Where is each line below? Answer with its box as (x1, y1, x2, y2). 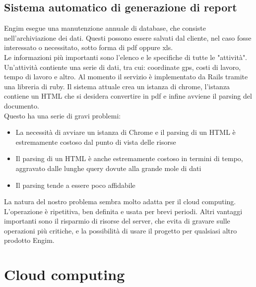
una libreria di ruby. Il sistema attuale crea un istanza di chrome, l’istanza (4, 81, 230, 91)
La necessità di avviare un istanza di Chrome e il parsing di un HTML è (15, 127, 236, 137)
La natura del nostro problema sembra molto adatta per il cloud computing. (4, 196, 236, 207)
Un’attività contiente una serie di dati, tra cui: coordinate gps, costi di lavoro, (4, 61, 241, 72)
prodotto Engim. (4, 235, 55, 245)
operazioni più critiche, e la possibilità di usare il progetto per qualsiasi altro (4, 225, 237, 235)
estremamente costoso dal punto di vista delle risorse (15, 136, 176, 147)
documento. (4, 100, 39, 111)
